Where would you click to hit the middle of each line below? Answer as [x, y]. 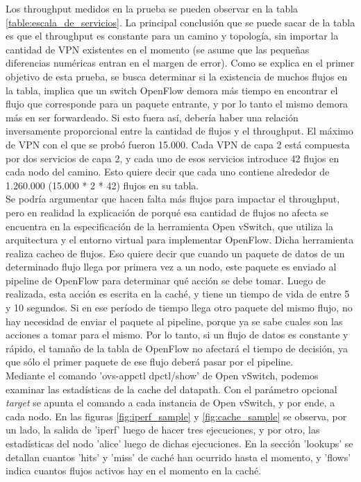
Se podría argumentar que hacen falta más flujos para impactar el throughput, [173, 199]
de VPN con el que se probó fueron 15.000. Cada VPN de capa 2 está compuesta [178, 144]
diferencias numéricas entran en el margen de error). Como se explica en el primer [180, 63]
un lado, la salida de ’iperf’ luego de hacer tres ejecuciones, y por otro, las [163, 430]
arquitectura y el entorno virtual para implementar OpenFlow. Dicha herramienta [180, 240]
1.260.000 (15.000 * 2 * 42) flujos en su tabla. [102, 185]
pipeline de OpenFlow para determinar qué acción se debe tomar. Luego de [166, 280]
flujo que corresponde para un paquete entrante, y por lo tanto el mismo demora [177, 104]
